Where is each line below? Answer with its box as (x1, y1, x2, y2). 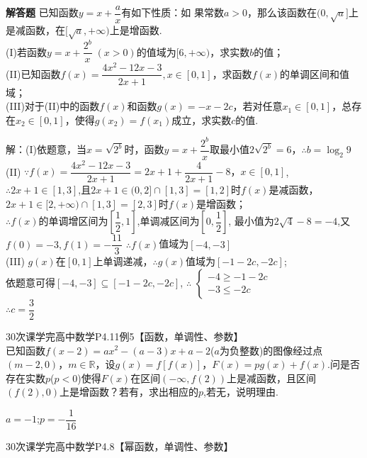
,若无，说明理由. (203, 384, 278, 399)
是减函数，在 (6, 23, 65, 38)
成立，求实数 (171, 112, 232, 127)
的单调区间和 (279, 66, 339, 81)
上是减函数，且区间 (227, 370, 317, 385)
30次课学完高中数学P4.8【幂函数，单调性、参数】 (6, 438, 234, 453)
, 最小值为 (228, 213, 274, 228)
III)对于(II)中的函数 (9, 99, 100, 113)
